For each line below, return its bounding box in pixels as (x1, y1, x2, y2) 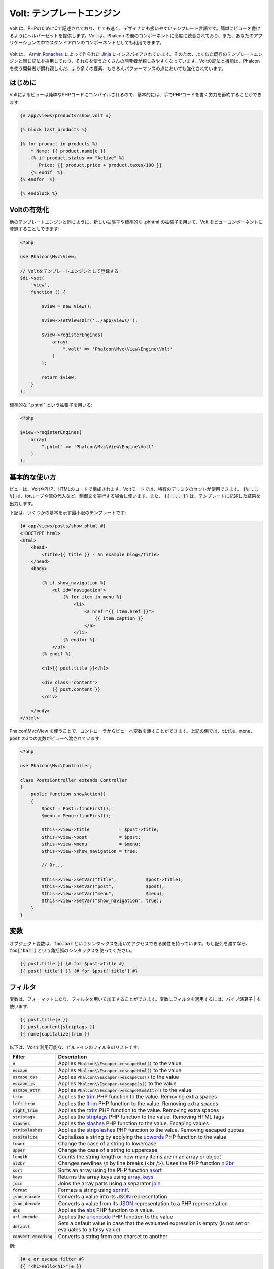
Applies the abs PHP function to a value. (58, 1207, 154, 1214)
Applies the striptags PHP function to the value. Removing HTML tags (58, 1113, 224, 1120)
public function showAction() (30, 791, 106, 797)
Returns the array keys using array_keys (58, 1173, 154, 1180)
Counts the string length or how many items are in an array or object (58, 1153, 221, 1160)
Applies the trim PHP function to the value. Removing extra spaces (58, 1093, 217, 1100)
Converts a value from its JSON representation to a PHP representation (58, 1200, 228, 1207)
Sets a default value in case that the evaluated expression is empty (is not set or (58, 1220, 250, 1227)
